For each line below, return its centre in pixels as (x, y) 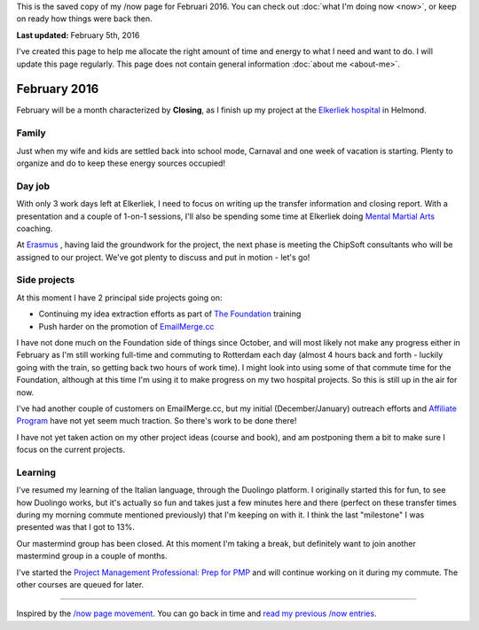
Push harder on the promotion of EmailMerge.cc (126, 326)
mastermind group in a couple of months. (92, 556)
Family (31, 133)
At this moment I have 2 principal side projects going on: (119, 298)
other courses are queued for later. (80, 585)
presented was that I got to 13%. (75, 527)
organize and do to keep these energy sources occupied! (121, 163)
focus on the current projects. (71, 450)
